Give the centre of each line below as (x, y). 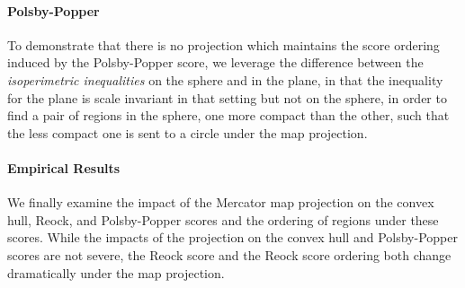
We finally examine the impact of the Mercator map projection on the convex (221, 202)
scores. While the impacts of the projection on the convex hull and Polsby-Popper (232, 237)
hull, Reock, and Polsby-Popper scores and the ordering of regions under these (223, 219)
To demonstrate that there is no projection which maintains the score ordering (224, 44)
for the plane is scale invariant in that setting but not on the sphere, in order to (227, 97)
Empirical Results (64, 167)
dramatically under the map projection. (116, 272)
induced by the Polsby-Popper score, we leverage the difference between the (215, 62)
